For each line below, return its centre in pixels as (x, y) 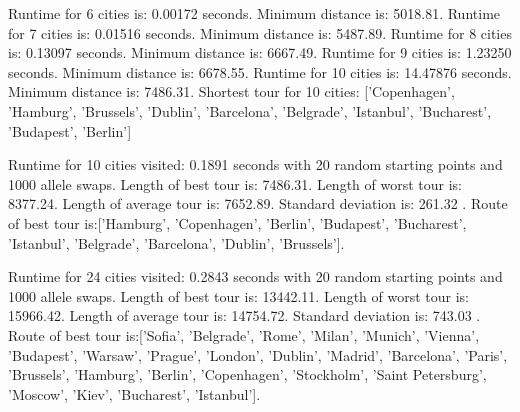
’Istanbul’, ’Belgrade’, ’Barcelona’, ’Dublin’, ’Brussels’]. (176, 242)
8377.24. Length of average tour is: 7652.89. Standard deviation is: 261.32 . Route (258, 203)
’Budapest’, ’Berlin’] (70, 130)
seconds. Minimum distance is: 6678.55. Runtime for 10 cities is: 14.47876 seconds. (260, 71)
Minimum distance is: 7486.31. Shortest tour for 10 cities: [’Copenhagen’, (231, 91)
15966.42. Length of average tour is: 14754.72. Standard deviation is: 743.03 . (244, 315)
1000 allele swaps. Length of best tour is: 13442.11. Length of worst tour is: (239, 295)
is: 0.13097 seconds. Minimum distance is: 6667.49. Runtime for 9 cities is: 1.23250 (260, 52)
